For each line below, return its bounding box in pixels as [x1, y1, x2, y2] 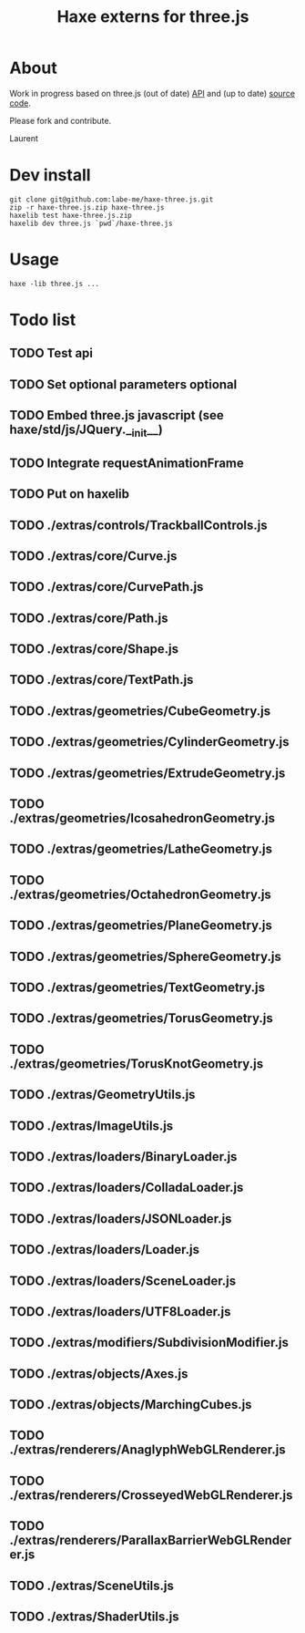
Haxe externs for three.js [56, 6, 249, 27]
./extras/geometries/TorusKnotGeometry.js [9, 1056, 264, 1071]
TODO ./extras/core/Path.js [9, 610, 168, 625]
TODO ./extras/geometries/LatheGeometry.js [9, 842, 273, 857]
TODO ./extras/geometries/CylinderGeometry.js [9, 734, 290, 749]
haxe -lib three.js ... [9, 279, 100, 288]
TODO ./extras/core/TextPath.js [9, 672, 194, 687]
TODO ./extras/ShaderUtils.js [9, 1609, 179, 1625]
